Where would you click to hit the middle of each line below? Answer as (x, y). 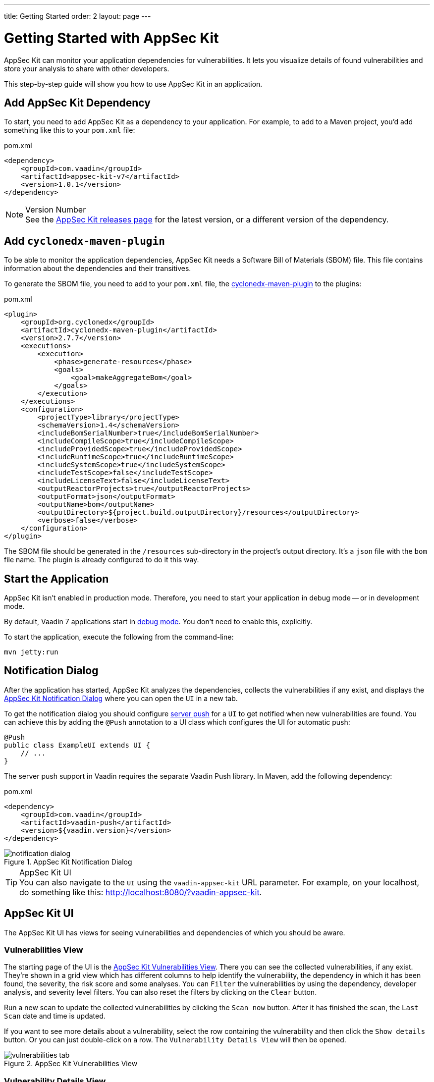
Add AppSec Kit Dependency (77, 103)
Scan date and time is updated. (55, 1016)
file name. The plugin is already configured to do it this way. (102, 560)
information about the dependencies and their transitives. (98, 269)
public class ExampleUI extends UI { (77, 745)
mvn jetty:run (31, 652)
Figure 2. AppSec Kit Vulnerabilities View (71, 1064)
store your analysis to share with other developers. (87, 68)
